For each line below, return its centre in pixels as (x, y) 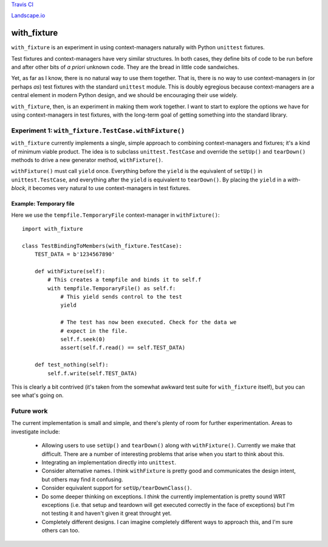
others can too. (61, 531)
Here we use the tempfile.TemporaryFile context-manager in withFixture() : (115, 215)
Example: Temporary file (43, 204)
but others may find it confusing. (83, 479)
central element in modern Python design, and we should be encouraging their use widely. (125, 95)
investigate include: (36, 432)
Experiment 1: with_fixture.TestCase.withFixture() (98, 131)
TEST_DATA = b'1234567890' (75, 254)
